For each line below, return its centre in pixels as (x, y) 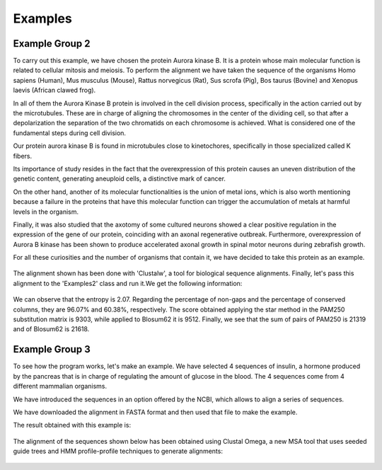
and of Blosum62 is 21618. (51, 329)
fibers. (22, 156)
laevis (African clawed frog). (54, 90)
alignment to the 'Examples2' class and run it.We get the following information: (128, 283)
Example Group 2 (52, 44)
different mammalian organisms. (60, 386)
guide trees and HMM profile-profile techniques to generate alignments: (118, 451)
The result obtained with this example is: (72, 425)
